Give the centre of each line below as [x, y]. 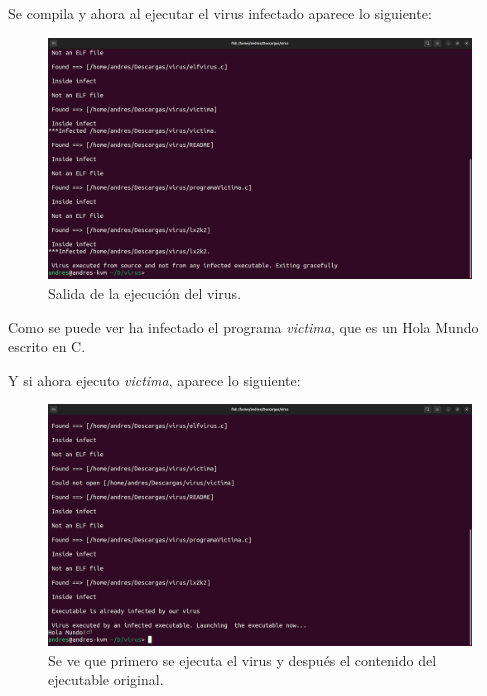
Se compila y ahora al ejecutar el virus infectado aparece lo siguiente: [220, 13]
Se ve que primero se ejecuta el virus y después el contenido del [242, 659]
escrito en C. [47, 346]
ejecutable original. [106, 679]
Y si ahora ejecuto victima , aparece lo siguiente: [154, 379]
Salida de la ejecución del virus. [145, 293]
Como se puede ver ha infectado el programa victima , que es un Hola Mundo [243, 326]
